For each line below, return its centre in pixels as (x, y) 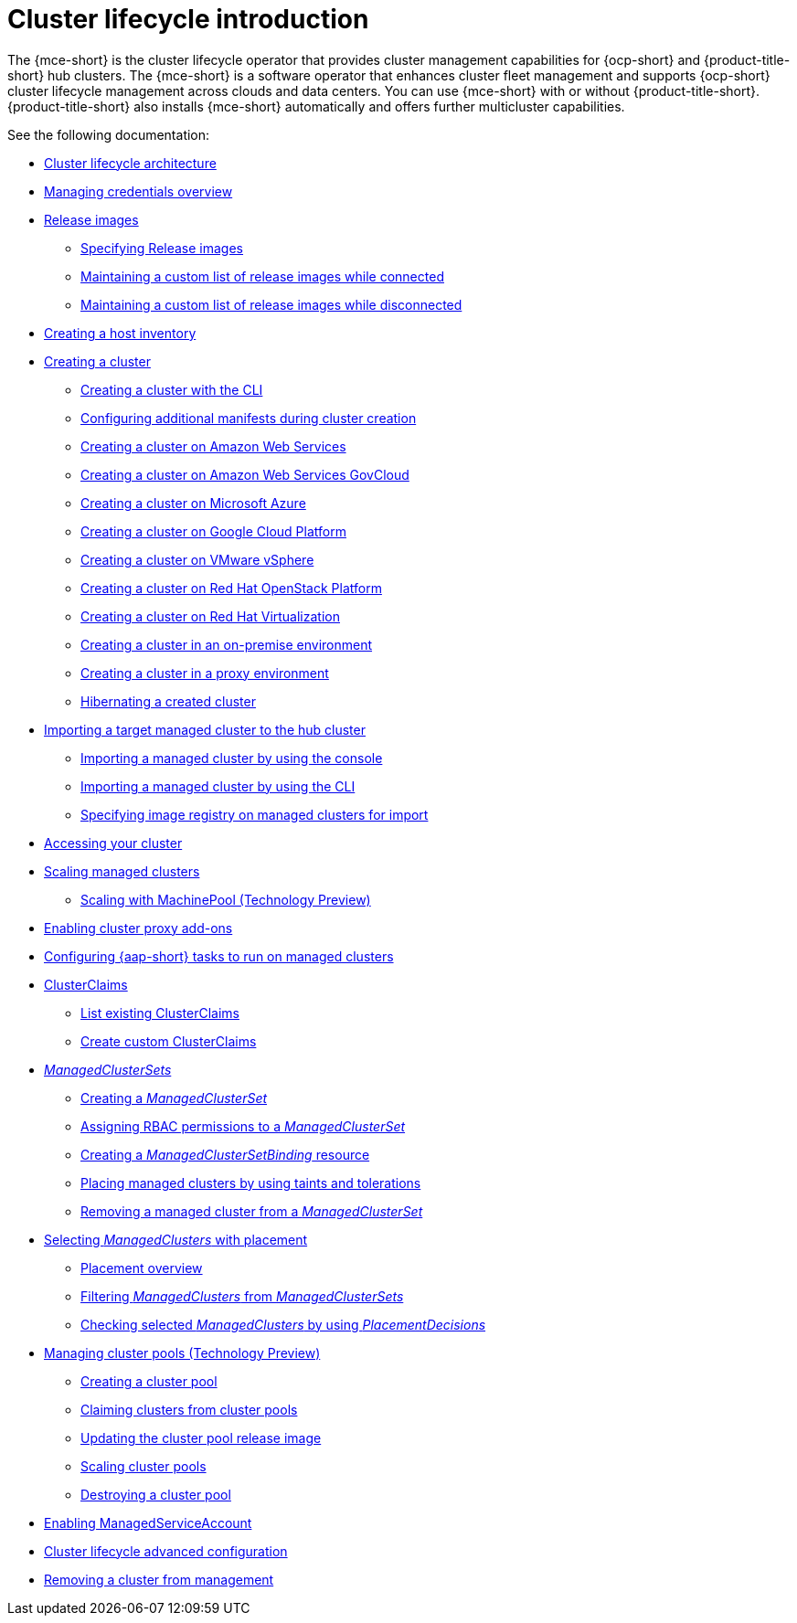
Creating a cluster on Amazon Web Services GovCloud (245, 474)
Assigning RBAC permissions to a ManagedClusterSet (243, 1126)
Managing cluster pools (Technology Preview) (182, 1352)
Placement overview (142, 1268)
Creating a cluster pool (149, 1381)
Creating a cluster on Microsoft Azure (193, 503)
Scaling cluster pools (143, 1466)
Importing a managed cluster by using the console (232, 758)
